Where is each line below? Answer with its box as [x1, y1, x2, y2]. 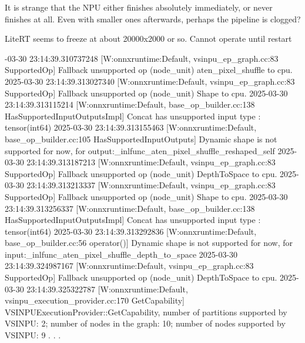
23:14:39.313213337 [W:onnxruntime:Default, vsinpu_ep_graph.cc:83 [26, 179, 276, 191]
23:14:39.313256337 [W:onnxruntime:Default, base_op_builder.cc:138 [5, 202, 255, 214]
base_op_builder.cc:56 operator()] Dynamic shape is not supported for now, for [5, 237, 293, 249]
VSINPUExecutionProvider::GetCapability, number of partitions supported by [5, 305, 287, 318]
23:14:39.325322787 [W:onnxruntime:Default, [26, 282, 188, 295]
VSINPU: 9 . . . [5, 329, 61, 341]
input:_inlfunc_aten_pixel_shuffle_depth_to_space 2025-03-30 [5, 248, 238, 260]
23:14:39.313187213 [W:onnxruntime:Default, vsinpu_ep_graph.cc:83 [26, 156, 276, 168]
